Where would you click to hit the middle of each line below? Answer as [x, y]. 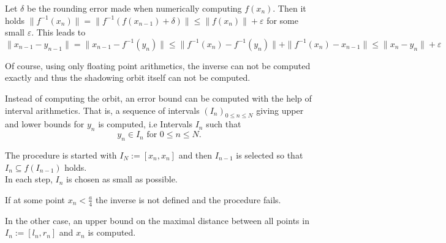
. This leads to [59, 32]
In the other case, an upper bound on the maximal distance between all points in [157, 220]
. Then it [289, 8]
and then [195, 155]
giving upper [280, 110]
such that [224, 124]
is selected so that [270, 155]
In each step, [29, 179]
